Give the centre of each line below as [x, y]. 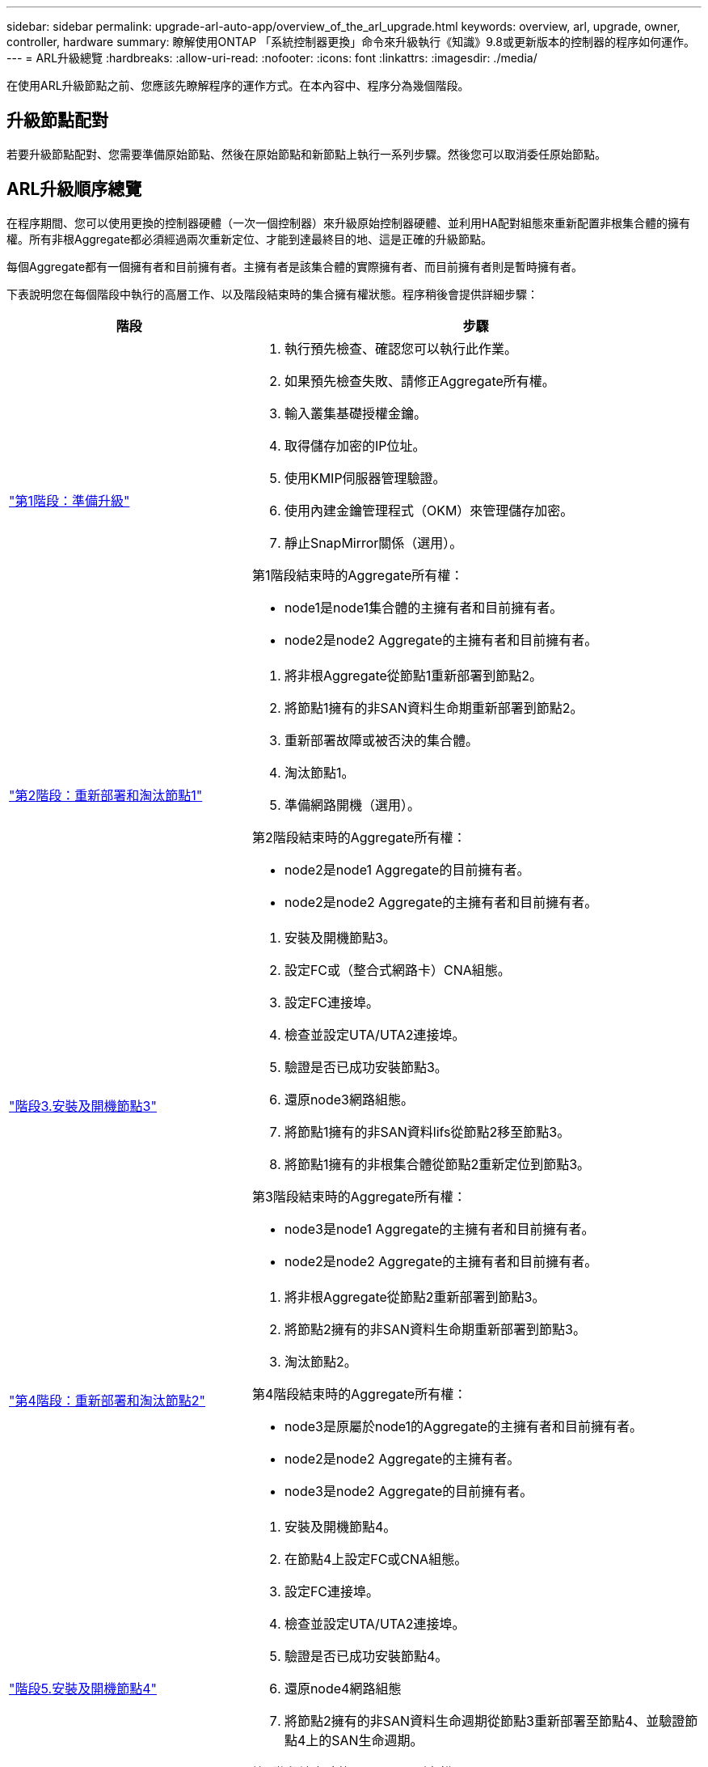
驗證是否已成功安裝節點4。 [366, 1656]
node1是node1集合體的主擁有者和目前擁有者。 [424, 607]
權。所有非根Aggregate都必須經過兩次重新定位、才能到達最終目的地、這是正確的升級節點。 [250, 239]
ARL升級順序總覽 [74, 189]
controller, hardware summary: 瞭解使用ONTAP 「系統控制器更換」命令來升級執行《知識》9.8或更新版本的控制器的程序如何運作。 [351, 42]
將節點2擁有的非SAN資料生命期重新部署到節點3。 [435, 1329]
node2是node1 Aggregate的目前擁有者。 [407, 869]
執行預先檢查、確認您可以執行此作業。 [400, 348]
